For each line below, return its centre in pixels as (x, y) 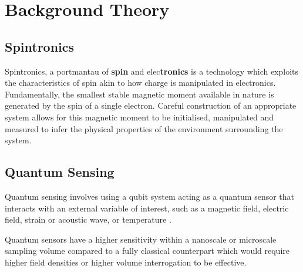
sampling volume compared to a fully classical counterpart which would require (147, 251)
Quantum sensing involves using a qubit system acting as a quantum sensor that (150, 196)
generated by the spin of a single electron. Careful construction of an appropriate (151, 105)
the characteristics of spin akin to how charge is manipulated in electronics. (140, 83)
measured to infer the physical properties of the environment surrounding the (144, 128)
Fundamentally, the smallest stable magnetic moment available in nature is (139, 94)
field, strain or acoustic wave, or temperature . (88, 219)
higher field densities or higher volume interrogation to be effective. (126, 262)
